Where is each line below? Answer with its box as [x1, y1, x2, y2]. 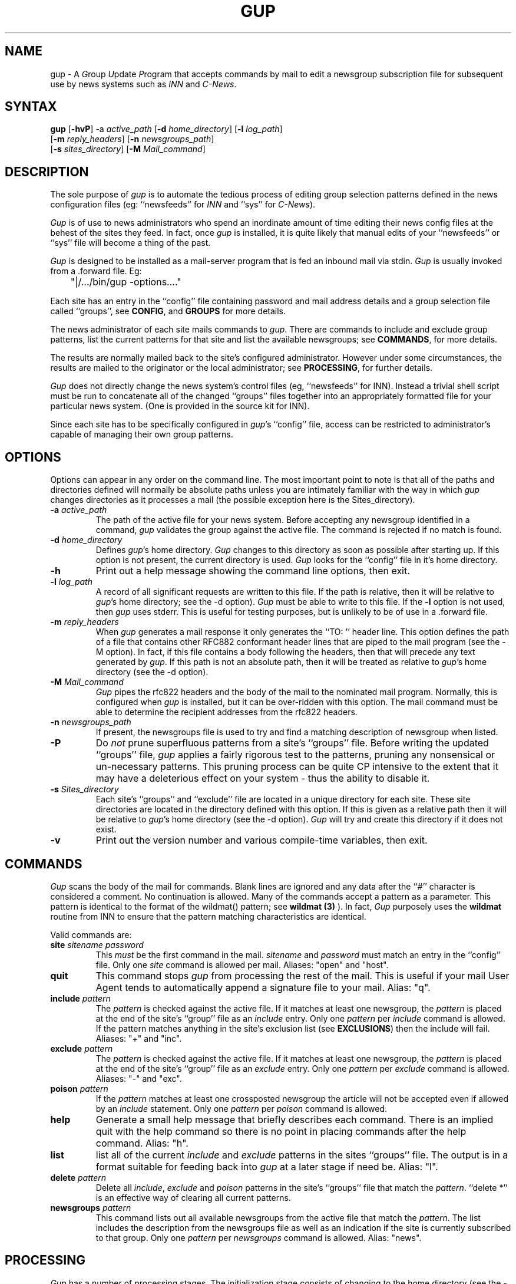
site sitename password [50, 939, 144, 950]
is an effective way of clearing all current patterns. [95, 1192, 291, 1203]
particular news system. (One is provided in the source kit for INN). [50, 401, 310, 411]
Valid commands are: [50, 929, 132, 940]
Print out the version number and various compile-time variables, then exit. [95, 834, 428, 847]
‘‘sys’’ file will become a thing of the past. [50, 238, 211, 248]
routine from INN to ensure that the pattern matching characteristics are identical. [50, 911, 366, 921]
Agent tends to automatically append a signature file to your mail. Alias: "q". [95, 981, 431, 993]
